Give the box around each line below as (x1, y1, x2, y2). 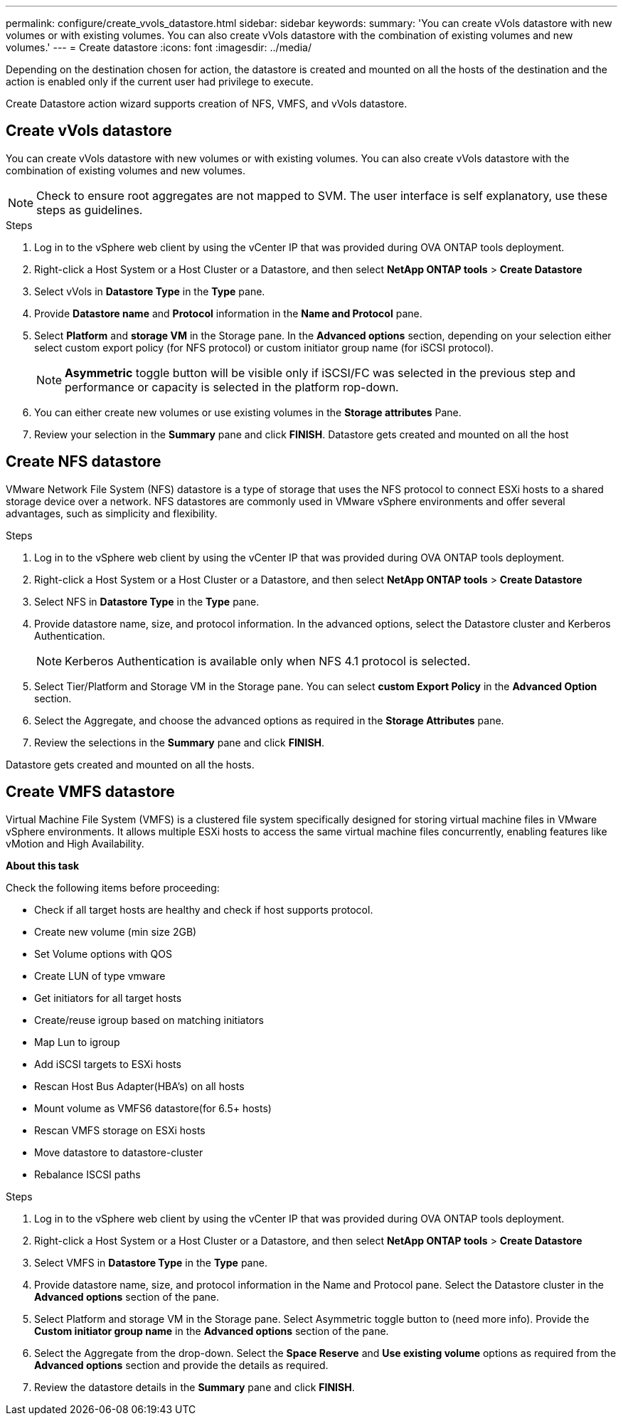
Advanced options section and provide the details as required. (34, 1358, 329, 1371)
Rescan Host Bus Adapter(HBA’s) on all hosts (34, 1079, 245, 1092)
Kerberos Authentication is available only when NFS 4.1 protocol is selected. (65, 653, 471, 668)
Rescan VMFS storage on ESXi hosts (34, 1124, 206, 1136)
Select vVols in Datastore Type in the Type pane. (34, 285, 265, 297)
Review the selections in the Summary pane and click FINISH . (34, 736, 325, 749)
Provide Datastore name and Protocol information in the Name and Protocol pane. (34, 307, 422, 319)
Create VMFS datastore (6, 783, 175, 801)
